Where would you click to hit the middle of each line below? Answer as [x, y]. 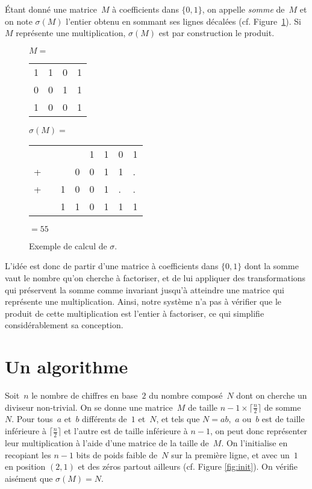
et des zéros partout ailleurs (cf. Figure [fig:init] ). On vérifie [188, 466]
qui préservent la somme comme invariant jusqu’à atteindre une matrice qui [145, 289]
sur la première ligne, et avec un [230, 454]
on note [19, 21]
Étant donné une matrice [51, 9]
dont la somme [271, 266]
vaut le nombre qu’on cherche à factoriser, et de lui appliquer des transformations [155, 277]
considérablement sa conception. [64, 325]
